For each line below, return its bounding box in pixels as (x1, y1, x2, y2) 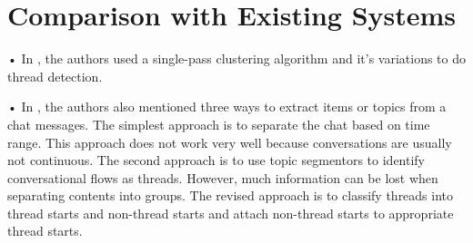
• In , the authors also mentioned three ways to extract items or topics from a (7, 97, 447, 116)
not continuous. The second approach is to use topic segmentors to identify (7, 151, 426, 170)
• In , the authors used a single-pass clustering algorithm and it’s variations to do (7, 49, 467, 68)
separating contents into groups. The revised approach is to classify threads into (7, 186, 454, 205)
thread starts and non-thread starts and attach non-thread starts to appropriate (7, 203, 454, 222)
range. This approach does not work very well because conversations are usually (7, 132, 452, 151)
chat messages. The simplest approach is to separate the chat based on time (7, 114, 430, 133)
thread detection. (7, 66, 103, 85)
